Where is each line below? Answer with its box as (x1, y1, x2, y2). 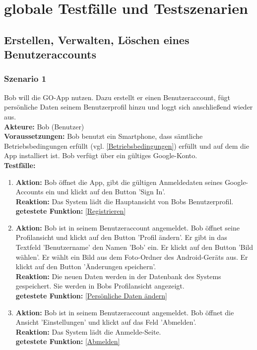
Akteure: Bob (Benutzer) (4, 121, 84, 131)
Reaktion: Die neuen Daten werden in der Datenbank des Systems (15, 271, 221, 281)
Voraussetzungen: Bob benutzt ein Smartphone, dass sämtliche (4, 131, 203, 141)
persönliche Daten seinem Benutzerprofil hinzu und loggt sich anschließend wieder (4, 102, 253, 112)
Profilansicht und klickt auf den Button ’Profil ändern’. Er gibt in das (15, 232, 227, 242)
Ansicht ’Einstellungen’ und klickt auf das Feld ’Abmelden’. (15, 317, 196, 327)
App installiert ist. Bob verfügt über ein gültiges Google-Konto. (4, 150, 197, 161)
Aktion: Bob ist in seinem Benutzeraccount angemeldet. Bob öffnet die (15, 307, 234, 317)
